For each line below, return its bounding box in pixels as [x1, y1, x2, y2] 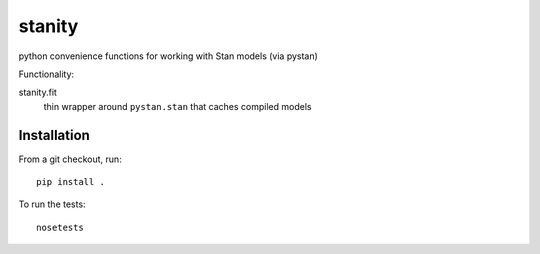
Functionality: [18, 68, 75, 80]
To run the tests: [18, 198, 86, 210]
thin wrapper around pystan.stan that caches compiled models [43, 100, 312, 112]
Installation [18, 126, 90, 144]
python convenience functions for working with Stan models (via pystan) [18, 50, 319, 62]
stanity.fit [18, 86, 57, 99]
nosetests [36, 221, 84, 233]
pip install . [36, 176, 105, 188]
